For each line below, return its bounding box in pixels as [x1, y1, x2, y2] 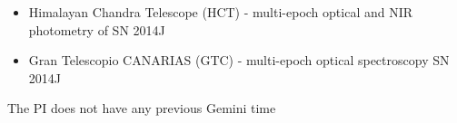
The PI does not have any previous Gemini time [7, 99, 276, 118]
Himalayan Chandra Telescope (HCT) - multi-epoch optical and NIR [28, 3, 413, 21]
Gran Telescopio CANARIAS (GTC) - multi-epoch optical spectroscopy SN [28, 51, 450, 70]
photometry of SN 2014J [28, 20, 165, 39]
